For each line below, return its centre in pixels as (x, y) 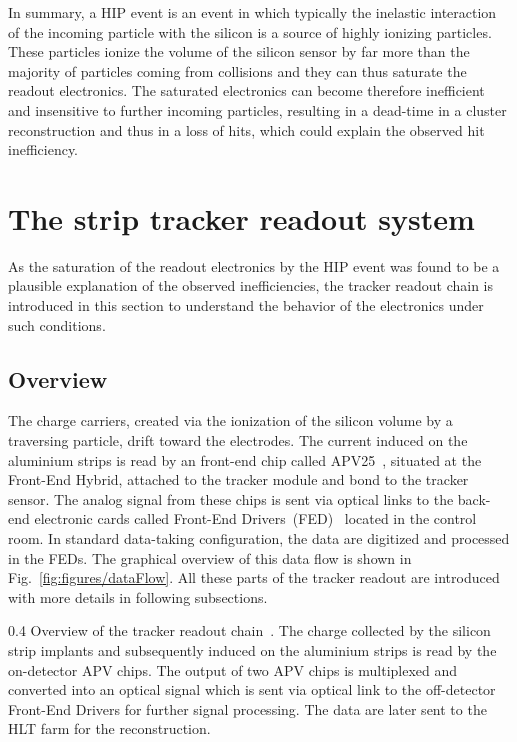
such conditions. (57, 324)
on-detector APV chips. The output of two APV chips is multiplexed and (233, 669)
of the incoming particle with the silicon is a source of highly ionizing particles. (250, 31)
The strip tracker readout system (241, 217)
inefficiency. (43, 149)
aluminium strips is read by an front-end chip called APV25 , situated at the (245, 459)
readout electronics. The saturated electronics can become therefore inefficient (246, 90)
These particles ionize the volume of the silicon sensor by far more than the (239, 51)
